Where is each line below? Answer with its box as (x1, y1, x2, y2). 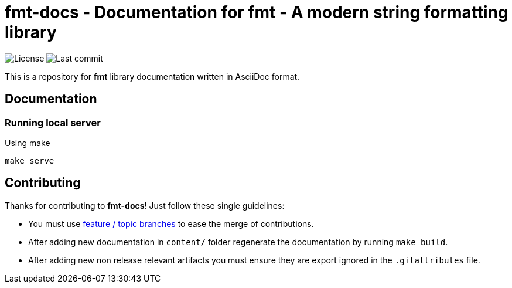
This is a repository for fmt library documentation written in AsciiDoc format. (5, 71, 300, 82)
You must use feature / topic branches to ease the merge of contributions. (28, 218, 314, 229)
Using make (5, 137, 50, 148)
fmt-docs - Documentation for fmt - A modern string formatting (5, 2, 508, 22)
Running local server (5, 116, 101, 128)
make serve (5, 155, 54, 165)
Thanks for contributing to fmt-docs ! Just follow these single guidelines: (5, 200, 285, 211)
